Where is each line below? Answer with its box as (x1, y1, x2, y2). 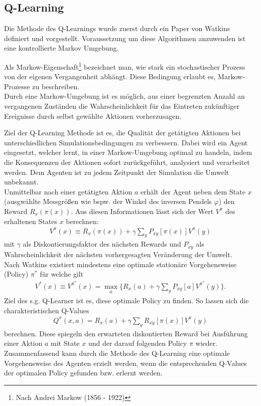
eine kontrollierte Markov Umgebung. (4, 43, 119, 53)
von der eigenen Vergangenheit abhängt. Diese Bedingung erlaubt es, (4, 71, 216, 82)
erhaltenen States (4, 216, 57, 226)
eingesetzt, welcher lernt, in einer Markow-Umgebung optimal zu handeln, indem (4, 147, 252, 157)
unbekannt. (4, 176, 39, 187)
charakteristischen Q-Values (4, 305, 89, 315)
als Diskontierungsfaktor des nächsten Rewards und (23, 239, 181, 249)
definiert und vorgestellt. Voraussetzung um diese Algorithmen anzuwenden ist (4, 33, 245, 43)
